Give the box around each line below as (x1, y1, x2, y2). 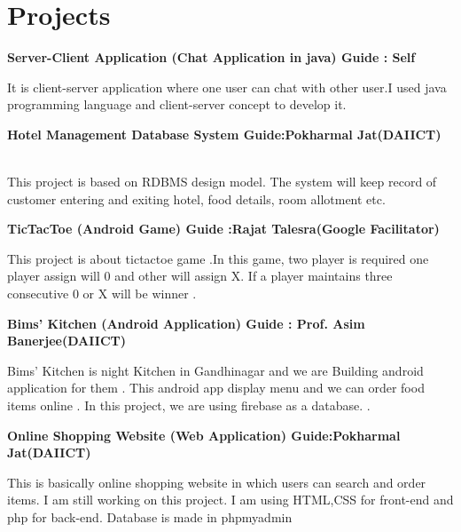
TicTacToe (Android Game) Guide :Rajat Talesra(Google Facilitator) (7, 219, 440, 238)
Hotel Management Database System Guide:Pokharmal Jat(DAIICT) (7, 124, 441, 143)
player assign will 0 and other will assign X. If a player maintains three (7, 266, 393, 285)
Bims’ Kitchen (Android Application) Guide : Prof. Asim (7, 314, 365, 332)
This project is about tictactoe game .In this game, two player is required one (7, 249, 429, 267)
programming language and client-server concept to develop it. (7, 95, 347, 114)
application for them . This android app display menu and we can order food (7, 378, 425, 397)
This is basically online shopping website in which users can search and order (7, 472, 426, 491)
